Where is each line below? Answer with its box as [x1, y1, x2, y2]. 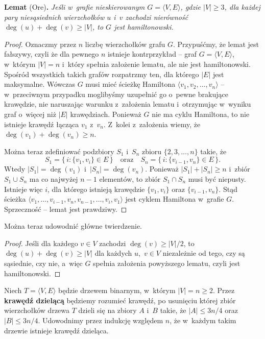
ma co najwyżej [29, 173, 78, 184]
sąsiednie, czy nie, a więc [4, 258, 83, 269]
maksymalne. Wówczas [4, 79, 75, 89]
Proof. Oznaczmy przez [4, 38, 77, 49]
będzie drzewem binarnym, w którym [58, 285, 176, 296]
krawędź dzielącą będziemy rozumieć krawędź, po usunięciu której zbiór [4, 295, 236, 305]
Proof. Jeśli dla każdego [4, 237, 78, 248]
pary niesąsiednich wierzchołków [4, 11, 105, 22]
